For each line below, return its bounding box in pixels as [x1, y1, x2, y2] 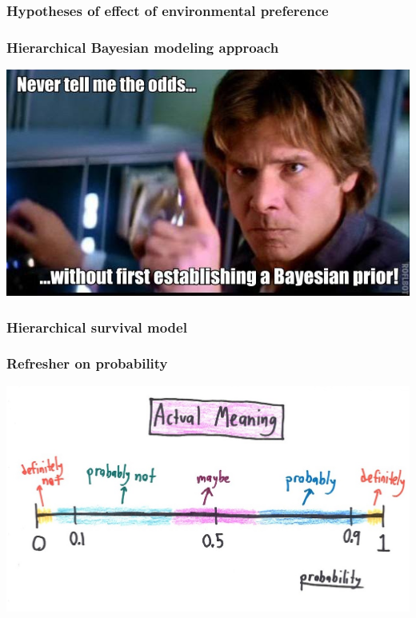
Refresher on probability [6, 353, 168, 373]
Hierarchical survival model [6, 317, 187, 337]
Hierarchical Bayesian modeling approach [6, 37, 279, 57]
